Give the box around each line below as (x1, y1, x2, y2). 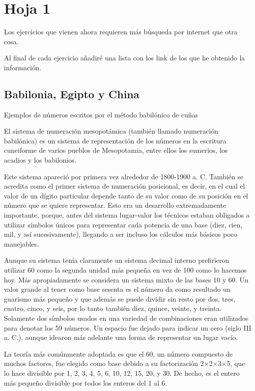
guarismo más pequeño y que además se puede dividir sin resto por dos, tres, (4, 293, 235, 304)
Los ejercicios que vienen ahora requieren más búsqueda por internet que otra (4, 27, 238, 37)
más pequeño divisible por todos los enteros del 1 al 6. (4, 377, 167, 388)
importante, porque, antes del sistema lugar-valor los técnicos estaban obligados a (4, 210, 250, 220)
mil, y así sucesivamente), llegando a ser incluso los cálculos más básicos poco (4, 229, 237, 239)
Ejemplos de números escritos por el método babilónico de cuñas (4, 109, 198, 119)
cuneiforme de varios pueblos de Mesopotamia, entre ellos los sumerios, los (4, 145, 228, 155)
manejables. (4, 238, 39, 249)
